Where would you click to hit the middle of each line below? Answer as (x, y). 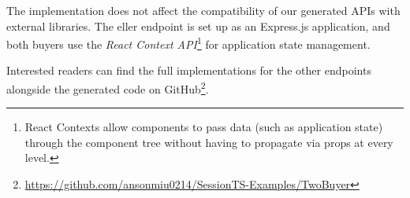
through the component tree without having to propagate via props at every (209, 142)
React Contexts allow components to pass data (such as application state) (204, 127)
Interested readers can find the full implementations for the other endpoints (189, 70)
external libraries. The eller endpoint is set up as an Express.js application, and (198, 26)
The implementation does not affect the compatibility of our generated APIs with (203, 10)
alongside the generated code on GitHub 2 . (108, 88)
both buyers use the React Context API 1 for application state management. (188, 43)
